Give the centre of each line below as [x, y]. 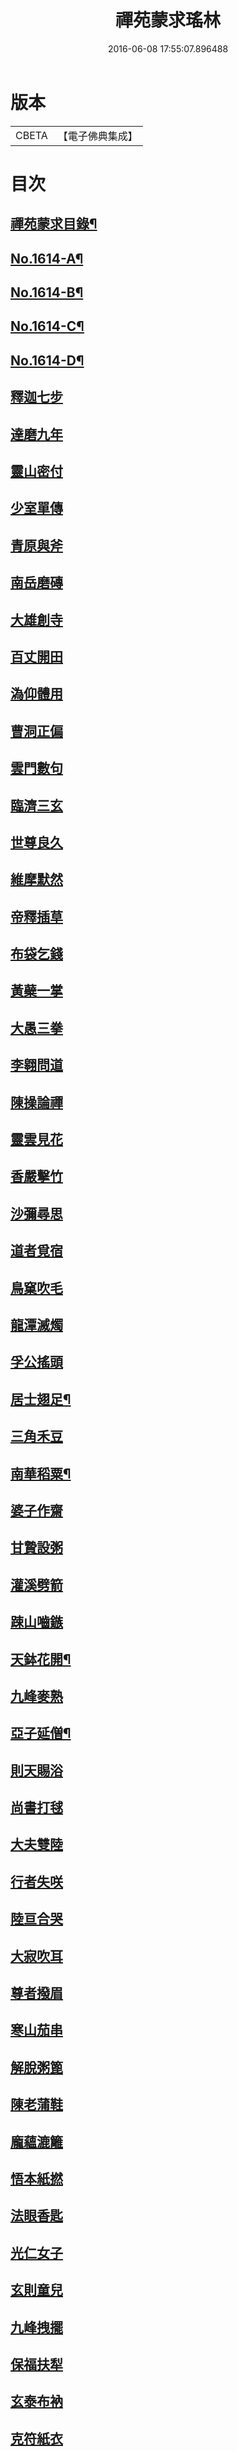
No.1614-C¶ [47, 326]
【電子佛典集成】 [97, 136]
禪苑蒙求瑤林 [167, 20]
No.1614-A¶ [47, 258]
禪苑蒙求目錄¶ [54, 224]
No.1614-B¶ [47, 292]
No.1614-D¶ [47, 360]
